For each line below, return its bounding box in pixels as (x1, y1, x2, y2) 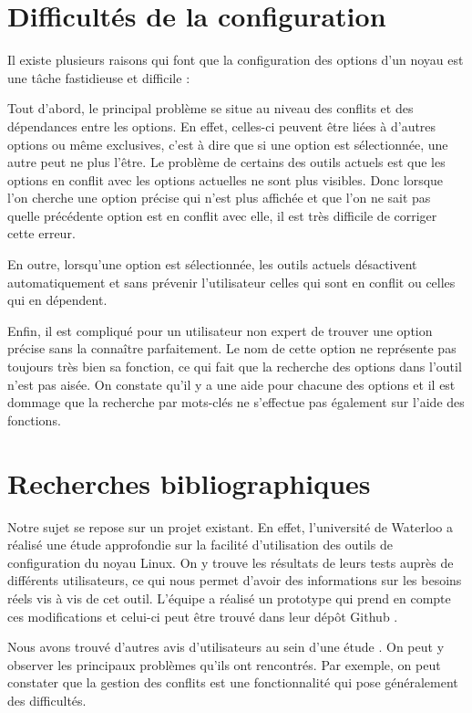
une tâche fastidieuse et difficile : (7, 68, 190, 87)
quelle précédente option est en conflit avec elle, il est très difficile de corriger (7, 205, 437, 225)
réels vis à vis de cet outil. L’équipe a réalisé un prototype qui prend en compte (7, 588, 451, 607)
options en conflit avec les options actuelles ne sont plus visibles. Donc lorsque (7, 170, 444, 189)
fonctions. (7, 410, 61, 429)
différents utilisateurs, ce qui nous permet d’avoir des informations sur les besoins (7, 571, 462, 590)
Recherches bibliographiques (7, 464, 371, 501)
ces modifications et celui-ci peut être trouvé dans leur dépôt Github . (7, 606, 398, 625)
